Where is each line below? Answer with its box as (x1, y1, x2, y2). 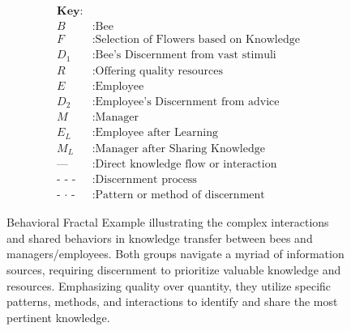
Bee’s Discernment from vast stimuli (95, 49, 276, 62)
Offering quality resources (95, 65, 223, 77)
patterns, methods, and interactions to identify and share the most (6, 293, 338, 310)
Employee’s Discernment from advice (95, 95, 280, 108)
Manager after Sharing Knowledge (95, 142, 265, 155)
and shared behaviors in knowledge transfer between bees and (6, 229, 313, 246)
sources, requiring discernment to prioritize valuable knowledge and (6, 261, 341, 278)
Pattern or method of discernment (95, 189, 265, 202)
